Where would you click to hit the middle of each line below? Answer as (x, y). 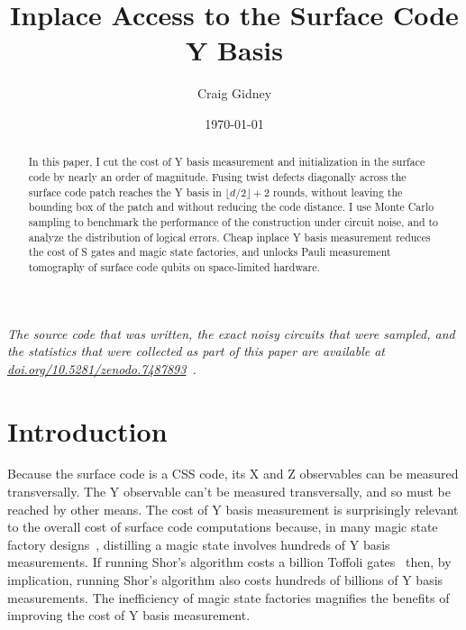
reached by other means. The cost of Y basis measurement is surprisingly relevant (233, 509)
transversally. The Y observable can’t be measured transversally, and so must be (229, 492)
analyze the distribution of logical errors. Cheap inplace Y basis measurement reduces (229, 237)
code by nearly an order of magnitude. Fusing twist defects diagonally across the (217, 176)
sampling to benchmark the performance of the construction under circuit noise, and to (233, 221)
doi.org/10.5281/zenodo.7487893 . (102, 368)
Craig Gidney (234, 93)
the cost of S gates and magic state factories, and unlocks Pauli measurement (210, 252)
